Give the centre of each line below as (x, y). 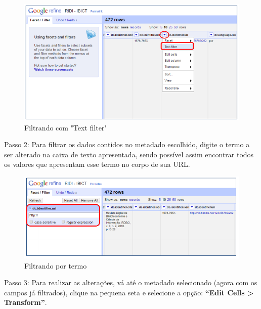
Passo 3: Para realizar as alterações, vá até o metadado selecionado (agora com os (131, 282)
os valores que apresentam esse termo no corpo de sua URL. (97, 164)
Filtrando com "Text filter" (66, 127)
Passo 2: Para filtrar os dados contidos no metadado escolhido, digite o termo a (127, 144)
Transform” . (26, 302)
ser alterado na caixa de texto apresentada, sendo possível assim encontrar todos (129, 154)
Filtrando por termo (56, 265)
